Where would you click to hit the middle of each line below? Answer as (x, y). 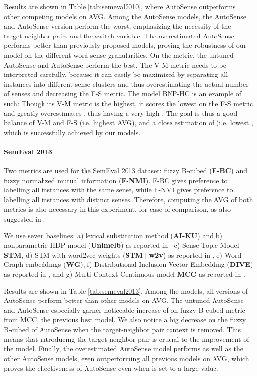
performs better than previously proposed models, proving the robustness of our (125, 45)
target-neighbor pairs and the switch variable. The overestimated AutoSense (119, 35)
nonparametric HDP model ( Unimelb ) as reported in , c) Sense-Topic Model (122, 245)
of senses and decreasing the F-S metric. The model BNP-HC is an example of (123, 94)
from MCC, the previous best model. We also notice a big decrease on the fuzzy (125, 320)
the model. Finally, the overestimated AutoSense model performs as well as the (124, 349)
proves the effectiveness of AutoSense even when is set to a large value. (111, 368)
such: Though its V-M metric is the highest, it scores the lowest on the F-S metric (128, 103)
